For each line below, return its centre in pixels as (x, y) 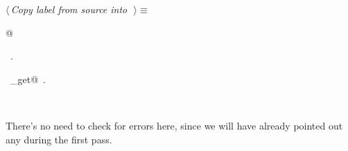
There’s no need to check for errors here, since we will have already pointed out (174, 125)
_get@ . (28, 79)
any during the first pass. (59, 139)
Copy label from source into (69, 9)
